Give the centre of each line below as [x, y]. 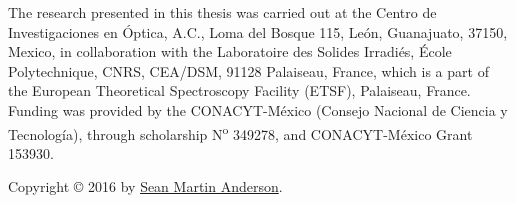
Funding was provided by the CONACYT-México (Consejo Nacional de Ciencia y [258, 109]
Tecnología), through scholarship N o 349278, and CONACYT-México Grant [240, 132]
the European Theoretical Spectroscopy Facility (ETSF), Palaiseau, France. [239, 90]
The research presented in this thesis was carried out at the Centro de [222, 12]
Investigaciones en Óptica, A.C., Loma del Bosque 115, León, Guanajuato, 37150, [258, 31]
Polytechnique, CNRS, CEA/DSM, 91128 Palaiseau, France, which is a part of [248, 70]
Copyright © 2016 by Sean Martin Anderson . [145, 186]
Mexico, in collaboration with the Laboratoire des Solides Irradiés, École [230, 51]
